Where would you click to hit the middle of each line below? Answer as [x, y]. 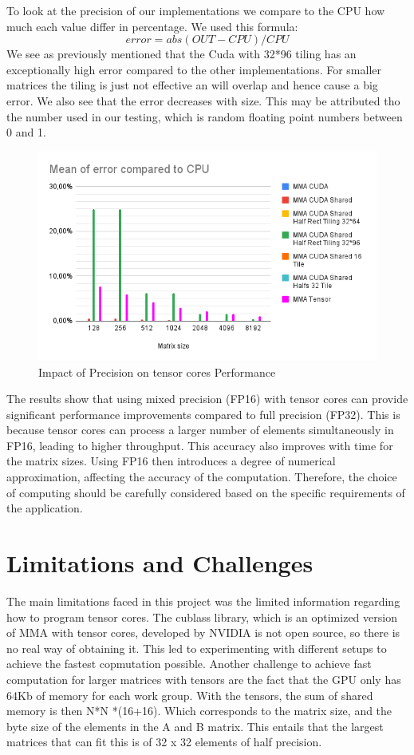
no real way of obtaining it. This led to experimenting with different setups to [197, 648]
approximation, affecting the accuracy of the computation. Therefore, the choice [202, 477]
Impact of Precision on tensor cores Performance [157, 372]
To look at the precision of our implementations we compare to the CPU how [196, 10]
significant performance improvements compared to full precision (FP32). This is [203, 414]
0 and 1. [26, 132]
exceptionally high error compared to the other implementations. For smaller [194, 69]
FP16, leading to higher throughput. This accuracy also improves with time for [200, 445]
